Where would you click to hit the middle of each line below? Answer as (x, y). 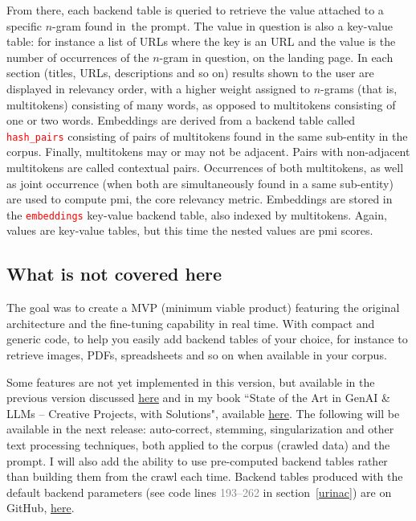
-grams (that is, (359, 88)
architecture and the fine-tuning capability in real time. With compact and (191, 323)
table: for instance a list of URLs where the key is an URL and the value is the (201, 41)
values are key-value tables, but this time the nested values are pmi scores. (190, 230)
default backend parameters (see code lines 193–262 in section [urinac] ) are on (199, 492)
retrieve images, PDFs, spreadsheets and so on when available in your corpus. (197, 355)
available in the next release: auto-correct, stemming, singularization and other (200, 429)
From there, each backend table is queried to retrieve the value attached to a (195, 10)
